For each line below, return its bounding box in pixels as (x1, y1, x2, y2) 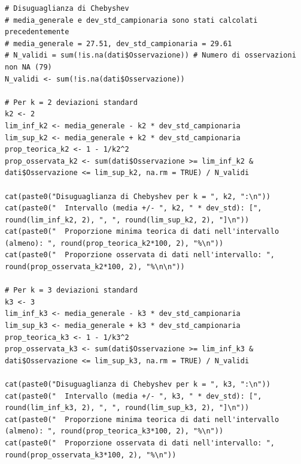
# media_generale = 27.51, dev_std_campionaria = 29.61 (5, 39, 232, 48)
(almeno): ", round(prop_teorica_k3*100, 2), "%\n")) (5, 427, 224, 436)
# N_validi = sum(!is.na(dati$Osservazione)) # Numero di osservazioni (5, 51, 296, 60)
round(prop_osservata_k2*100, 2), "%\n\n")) (5, 263, 185, 272)
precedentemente (5, 28, 69, 37)
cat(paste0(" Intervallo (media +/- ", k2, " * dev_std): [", (5, 204, 262, 213)
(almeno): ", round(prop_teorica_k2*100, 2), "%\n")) (5, 239, 224, 248)
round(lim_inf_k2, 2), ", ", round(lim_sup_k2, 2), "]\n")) (5, 215, 250, 224)
